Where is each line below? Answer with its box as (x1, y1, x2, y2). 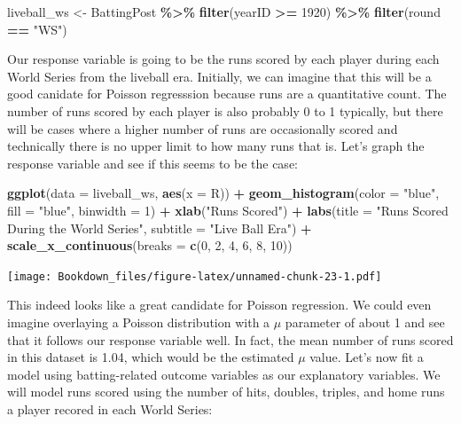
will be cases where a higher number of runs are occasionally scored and (7, 119, 398, 137)
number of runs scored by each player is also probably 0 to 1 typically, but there (7, 101, 443, 120)
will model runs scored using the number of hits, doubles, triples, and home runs (7, 382, 445, 401)
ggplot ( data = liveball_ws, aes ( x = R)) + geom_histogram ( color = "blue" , (7, 184, 440, 202)
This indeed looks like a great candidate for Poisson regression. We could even (7, 295, 432, 314)
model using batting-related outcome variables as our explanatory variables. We (7, 365, 441, 383)
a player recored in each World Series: (7, 399, 213, 418)
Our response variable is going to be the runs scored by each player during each (7, 50, 440, 68)
